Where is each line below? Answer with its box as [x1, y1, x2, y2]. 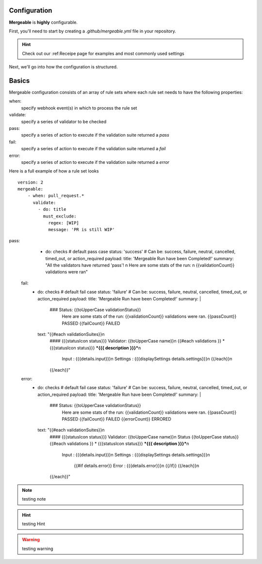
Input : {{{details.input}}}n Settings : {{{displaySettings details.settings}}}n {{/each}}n [62, 356, 232, 362]
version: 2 [17, 179, 44, 185]
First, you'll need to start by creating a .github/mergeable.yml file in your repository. [9, 28, 177, 34]
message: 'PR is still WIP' [48, 227, 115, 233]
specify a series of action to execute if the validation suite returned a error [21, 159, 170, 165]
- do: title [38, 206, 66, 212]
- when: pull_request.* [27, 193, 84, 199]
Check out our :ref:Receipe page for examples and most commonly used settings [22, 50, 184, 56]
